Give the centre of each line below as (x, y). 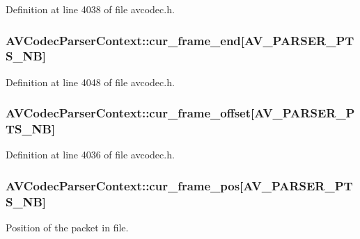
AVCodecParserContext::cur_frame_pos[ (125, 185)
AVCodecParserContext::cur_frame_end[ (125, 40)
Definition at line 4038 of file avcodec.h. (90, 9)
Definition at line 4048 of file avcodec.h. (90, 82)
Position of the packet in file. (67, 228)
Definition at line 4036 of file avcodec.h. (90, 155)
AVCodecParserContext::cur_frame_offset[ (130, 113)
